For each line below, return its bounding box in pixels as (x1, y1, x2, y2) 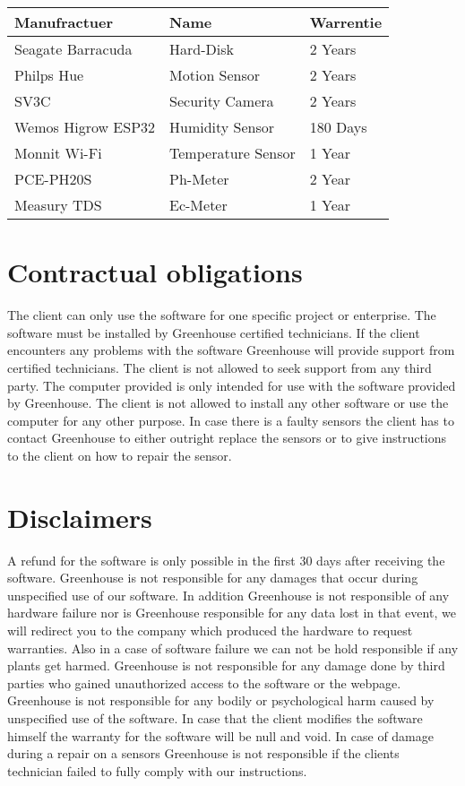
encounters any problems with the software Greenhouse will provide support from (7, 341, 455, 359)
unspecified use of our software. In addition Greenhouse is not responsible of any (7, 585, 450, 604)
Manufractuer (14, 12, 114, 32)
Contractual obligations (7, 254, 303, 290)
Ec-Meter (169, 194, 228, 215)
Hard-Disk (169, 39, 234, 59)
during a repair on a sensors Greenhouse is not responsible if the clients (7, 744, 400, 763)
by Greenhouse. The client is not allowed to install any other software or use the (7, 393, 449, 412)
